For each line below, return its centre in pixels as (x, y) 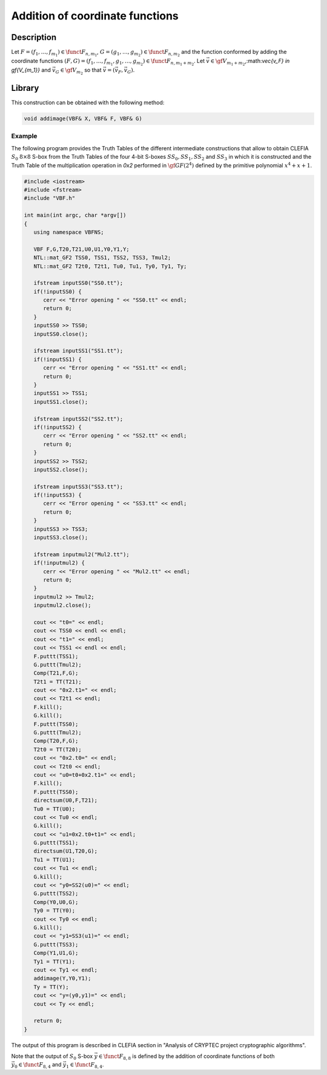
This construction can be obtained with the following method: (88, 102)
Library (25, 88)
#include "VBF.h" (50, 198)
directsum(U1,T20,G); (66, 851)
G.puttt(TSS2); (56, 894)
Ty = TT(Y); (51, 987)
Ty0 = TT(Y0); (54, 911)
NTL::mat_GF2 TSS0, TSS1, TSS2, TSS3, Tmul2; (102, 258)
